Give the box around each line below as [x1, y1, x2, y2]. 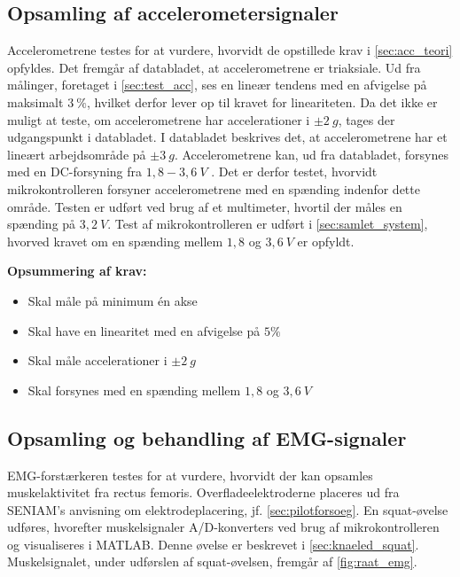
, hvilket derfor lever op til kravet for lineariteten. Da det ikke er [86, 92, 438, 111]
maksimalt [7, 92, 64, 111]
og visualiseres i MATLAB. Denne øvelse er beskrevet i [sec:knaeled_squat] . [7, 534, 419, 553]
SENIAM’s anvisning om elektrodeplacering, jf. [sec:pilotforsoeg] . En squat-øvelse [7, 500, 448, 519]
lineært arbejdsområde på [7, 144, 146, 163]
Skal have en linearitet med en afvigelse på [27, 321, 261, 339]
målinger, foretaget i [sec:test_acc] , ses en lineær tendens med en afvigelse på [7, 75, 427, 94]
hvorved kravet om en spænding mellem [7, 231, 223, 250]
